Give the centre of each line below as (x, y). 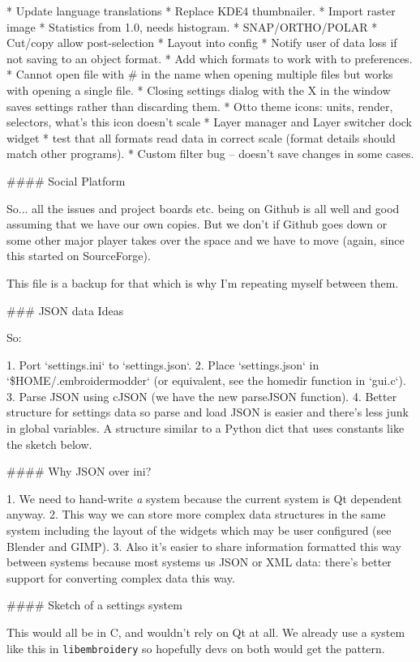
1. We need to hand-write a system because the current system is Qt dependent (204, 498)
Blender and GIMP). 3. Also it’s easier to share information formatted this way (204, 546)
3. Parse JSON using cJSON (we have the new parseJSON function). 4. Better (202, 396)
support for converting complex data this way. (121, 577)
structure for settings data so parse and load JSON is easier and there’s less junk (208, 412)
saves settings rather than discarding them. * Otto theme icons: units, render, (200, 106)
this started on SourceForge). (79, 256)
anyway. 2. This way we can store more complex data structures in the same (196, 514)
